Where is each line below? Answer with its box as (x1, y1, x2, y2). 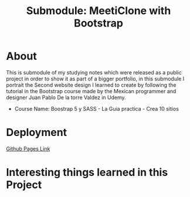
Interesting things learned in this (6, 166, 168, 179)
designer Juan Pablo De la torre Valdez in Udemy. (6, 94, 126, 101)
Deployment (6, 126, 67, 139)
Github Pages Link (6, 145, 50, 152)
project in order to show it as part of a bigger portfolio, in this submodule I (6, 75, 185, 82)
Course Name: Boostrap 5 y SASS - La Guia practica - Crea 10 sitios (14, 105, 179, 112)
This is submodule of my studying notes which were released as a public (6, 69, 182, 76)
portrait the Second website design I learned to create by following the (6, 81, 177, 89)
